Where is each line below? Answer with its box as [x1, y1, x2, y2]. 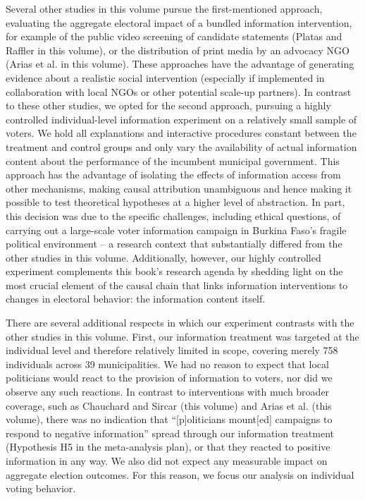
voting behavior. [6, 481, 76, 496]
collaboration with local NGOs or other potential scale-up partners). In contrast [6, 84, 352, 99]
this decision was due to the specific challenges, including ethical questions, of [6, 208, 341, 223]
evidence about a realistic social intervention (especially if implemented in [6, 70, 325, 85]
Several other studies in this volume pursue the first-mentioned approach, [6, 1, 323, 16]
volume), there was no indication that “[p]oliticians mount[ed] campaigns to [6, 412, 333, 427]
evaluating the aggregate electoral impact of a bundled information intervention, [6, 15, 352, 30]
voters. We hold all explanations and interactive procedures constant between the [6, 126, 357, 140]
